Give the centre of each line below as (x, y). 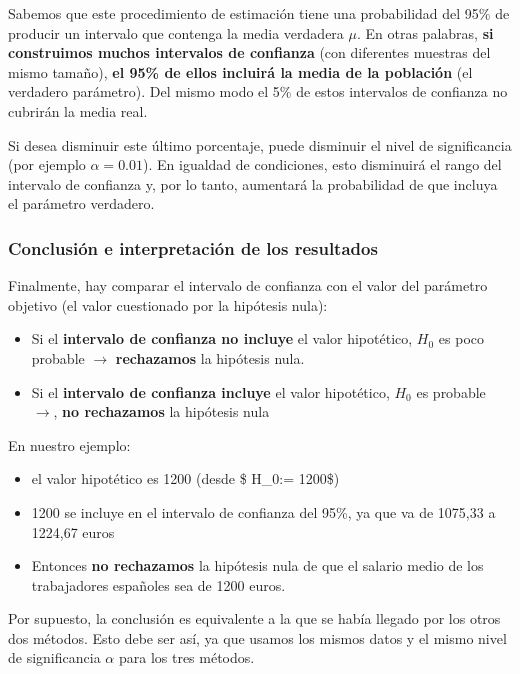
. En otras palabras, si (425, 32)
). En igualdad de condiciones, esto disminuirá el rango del (322, 164)
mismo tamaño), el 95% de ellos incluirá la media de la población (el (240, 71)
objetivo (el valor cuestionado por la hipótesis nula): (168, 304)
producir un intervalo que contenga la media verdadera (176, 32)
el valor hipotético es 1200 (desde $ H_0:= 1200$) (185, 478)
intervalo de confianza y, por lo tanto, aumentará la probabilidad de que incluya (253, 183)
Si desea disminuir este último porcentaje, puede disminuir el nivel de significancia (260, 144)
